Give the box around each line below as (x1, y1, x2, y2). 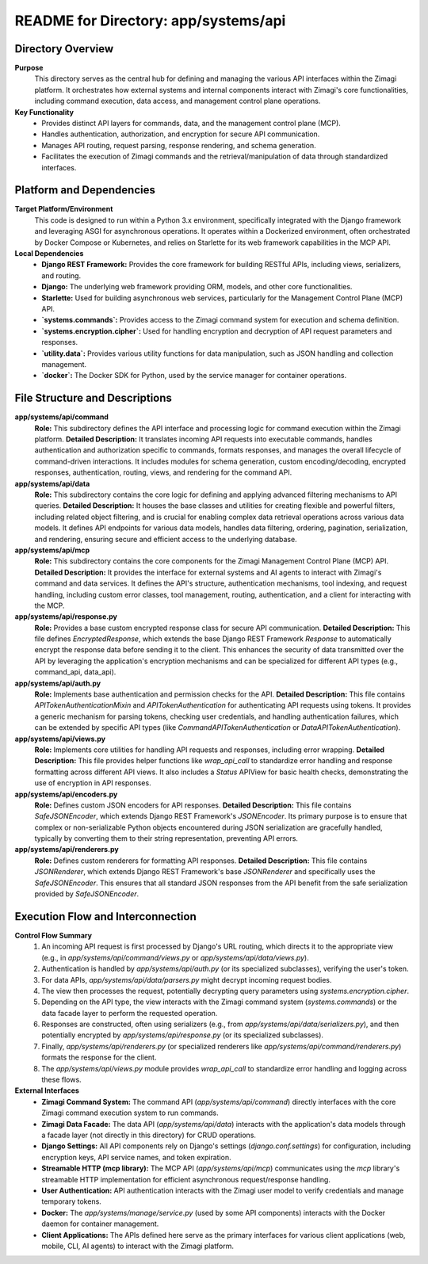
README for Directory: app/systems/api (14, 12, 286, 29)
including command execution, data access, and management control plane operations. (34, 96, 321, 106)
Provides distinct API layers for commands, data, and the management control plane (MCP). (41, 119, 341, 128)
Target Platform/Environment (14, 204, 113, 214)
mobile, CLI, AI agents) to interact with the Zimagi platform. (41, 1241, 234, 1251)
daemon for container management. (41, 1219, 159, 1228)
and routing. (41, 270, 82, 281)
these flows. (41, 1075, 82, 1085)
